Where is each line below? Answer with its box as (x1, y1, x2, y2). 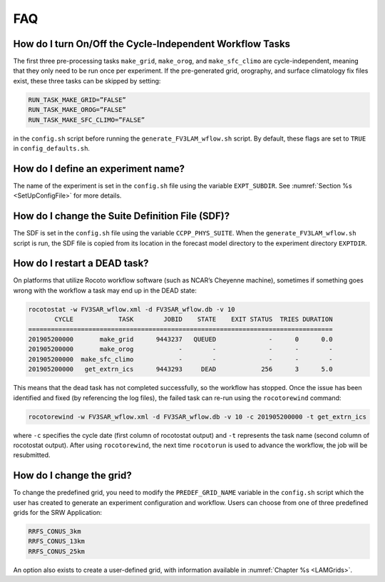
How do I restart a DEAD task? (13, 257, 149, 270)
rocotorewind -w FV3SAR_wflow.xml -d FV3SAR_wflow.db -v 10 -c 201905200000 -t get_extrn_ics (28, 412, 367, 421)
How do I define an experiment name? (13, 163, 185, 175)
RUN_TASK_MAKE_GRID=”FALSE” (28, 96, 126, 103)
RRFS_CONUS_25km (28, 547, 86, 556)
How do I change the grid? (13, 469, 132, 481)
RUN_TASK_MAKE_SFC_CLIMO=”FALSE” (28, 116, 145, 124)
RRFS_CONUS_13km (28, 537, 86, 546)
